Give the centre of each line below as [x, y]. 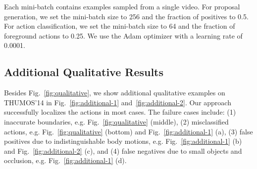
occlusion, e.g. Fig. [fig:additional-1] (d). [65, 160]
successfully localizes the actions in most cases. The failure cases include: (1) [120, 112]
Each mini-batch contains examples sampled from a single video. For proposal [122, 6]
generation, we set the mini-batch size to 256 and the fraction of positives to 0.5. [126, 16]
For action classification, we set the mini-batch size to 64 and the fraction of [120, 26]
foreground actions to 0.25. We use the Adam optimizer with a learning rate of [123, 35]
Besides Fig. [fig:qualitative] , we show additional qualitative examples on [115, 93]
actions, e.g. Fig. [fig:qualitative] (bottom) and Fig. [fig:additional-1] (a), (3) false [128, 131]
